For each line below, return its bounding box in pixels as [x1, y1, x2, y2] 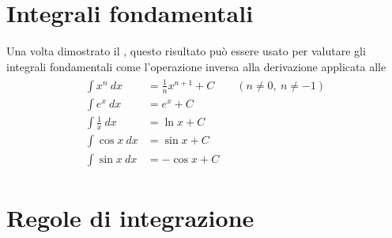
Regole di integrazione [6, 201, 254, 233]
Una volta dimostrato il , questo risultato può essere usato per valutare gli [6, 43, 366, 59]
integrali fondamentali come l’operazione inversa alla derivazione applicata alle [6, 58, 386, 74]
